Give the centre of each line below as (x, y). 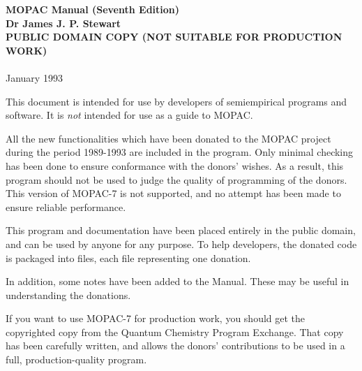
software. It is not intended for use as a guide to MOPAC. (129, 115)
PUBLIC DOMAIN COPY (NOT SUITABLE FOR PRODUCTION (174, 37)
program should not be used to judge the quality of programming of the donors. (176, 179)
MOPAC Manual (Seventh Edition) (93, 9)
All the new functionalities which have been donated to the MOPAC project (168, 138)
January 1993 (34, 77)
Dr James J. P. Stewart (63, 23)
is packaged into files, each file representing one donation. (128, 257)
